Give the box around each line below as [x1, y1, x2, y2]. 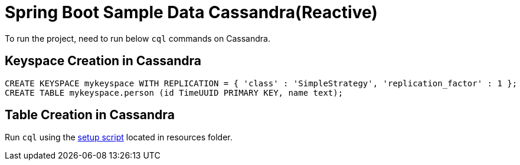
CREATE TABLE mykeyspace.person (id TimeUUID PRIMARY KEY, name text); [5, 87, 344, 97]
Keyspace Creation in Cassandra [5, 53, 202, 69]
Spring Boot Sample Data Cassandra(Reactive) [5, 2, 378, 22]
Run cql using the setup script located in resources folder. [5, 132, 233, 143]
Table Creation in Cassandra [5, 107, 175, 123]
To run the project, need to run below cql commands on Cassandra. [5, 33, 270, 43]
